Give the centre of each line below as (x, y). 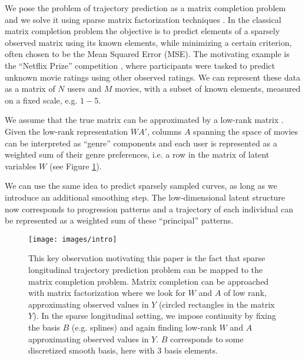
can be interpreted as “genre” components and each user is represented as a (141, 143)
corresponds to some (207, 339)
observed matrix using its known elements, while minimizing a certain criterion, (148, 42)
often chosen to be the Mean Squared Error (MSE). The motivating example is (147, 54)
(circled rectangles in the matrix (217, 304)
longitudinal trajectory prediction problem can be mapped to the (146, 269)
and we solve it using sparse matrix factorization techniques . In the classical (143, 19)
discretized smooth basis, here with (92, 350)
